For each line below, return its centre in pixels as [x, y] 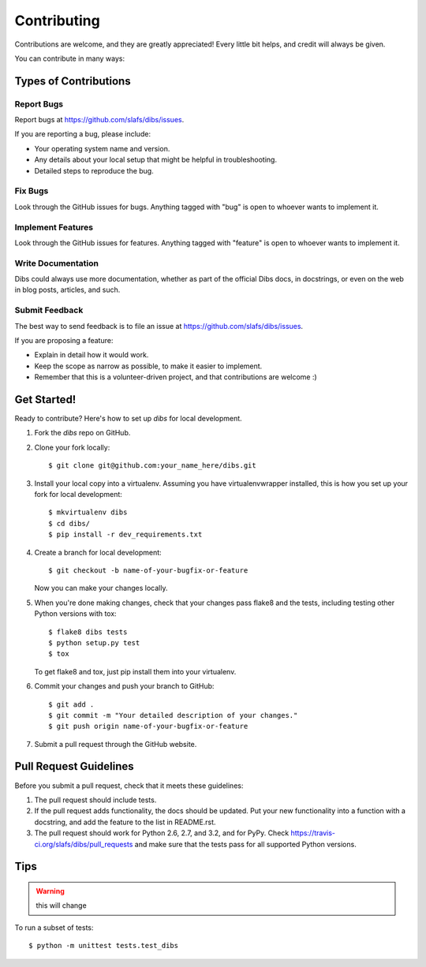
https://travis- [313, 833]
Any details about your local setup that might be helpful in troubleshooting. [156, 160]
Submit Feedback [49, 310]
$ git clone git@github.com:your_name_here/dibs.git [152, 466]
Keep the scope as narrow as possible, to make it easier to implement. [148, 366]
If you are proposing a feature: [64, 340]
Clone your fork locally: [72, 447]
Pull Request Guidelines [74, 766]
